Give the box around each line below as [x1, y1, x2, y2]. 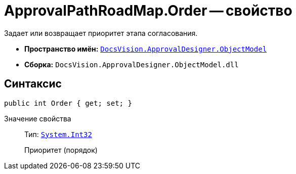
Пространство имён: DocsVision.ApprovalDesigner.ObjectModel [24, 44, 267, 53]
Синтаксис [4, 77, 62, 91]
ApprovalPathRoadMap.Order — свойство [4, 2, 292, 19]
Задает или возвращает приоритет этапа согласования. [4, 28, 198, 37]
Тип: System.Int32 [24, 129, 92, 139]
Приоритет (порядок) [24, 145, 98, 154]
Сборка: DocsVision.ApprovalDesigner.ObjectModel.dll [24, 60, 239, 69]
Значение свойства [4, 114, 71, 123]
